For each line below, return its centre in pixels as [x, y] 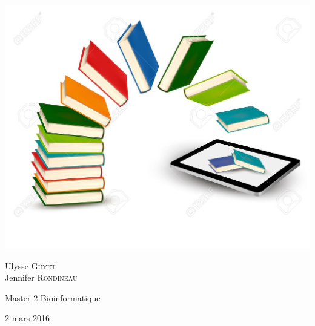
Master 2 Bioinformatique [53, 297]
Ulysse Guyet [30, 265]
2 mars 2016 [27, 318]
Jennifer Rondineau [41, 277]
